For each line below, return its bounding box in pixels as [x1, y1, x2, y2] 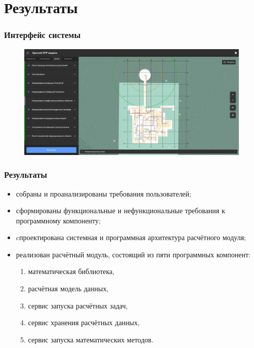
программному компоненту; [16, 215, 101, 225]
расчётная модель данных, [28, 283, 109, 294]
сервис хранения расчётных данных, [28, 317, 140, 328]
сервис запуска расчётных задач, [28, 300, 128, 311]
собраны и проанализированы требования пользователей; [16, 188, 191, 199]
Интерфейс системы [4, 28, 81, 41]
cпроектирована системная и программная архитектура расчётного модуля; [16, 232, 246, 243]
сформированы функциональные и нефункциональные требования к [16, 205, 225, 216]
